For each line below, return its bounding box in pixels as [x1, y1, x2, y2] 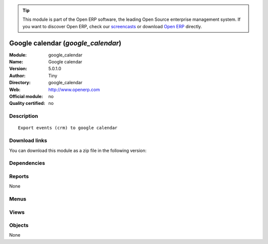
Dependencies [9, 160, 46, 167]
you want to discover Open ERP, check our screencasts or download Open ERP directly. [22, 23, 202, 29]
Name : [9, 59, 23, 65]
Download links [9, 137, 47, 144]
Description [9, 113, 38, 120]
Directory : [9, 80, 31, 86]
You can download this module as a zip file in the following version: [9, 147, 147, 153]
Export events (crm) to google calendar [18, 125, 118, 131]
